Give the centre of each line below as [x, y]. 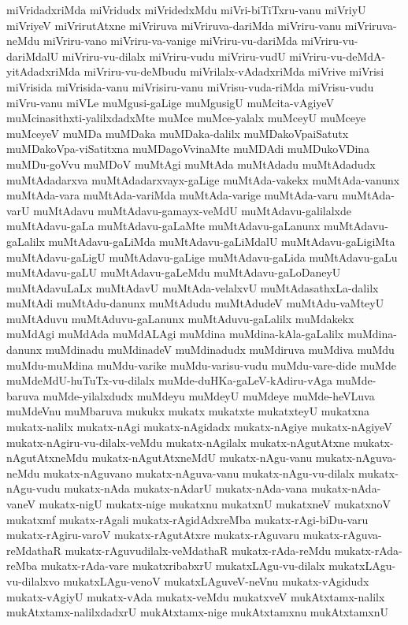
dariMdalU [33, 56]
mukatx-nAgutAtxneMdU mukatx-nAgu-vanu [202, 458]
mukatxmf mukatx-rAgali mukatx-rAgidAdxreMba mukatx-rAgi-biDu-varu [187, 519]
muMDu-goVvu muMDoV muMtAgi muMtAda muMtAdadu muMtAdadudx [191, 164]
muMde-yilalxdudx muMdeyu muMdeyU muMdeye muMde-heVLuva [209, 395]
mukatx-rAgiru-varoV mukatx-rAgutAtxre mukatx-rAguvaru [153, 535]
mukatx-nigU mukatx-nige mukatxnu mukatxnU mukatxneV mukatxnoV [215, 504]
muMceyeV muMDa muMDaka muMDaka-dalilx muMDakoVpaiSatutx [178, 133]
